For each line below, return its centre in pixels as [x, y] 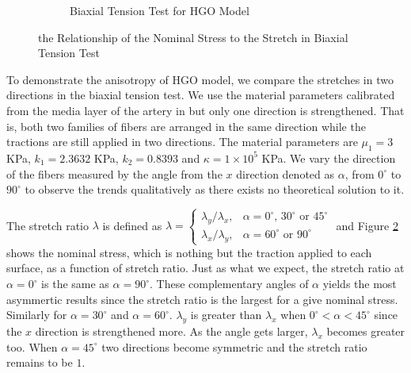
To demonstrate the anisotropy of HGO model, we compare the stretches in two [200, 79]
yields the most [360, 284]
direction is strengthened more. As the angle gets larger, [171, 331]
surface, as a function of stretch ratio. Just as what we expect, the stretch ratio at [205, 268]
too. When [32, 346]
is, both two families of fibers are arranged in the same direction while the [186, 126]
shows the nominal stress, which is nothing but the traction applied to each [189, 252]
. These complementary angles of [229, 284]
